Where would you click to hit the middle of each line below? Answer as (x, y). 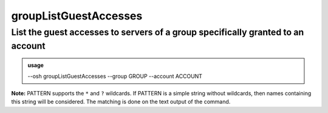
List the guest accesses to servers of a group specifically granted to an (158, 32)
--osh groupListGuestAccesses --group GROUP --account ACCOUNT (115, 77)
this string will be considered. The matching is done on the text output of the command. (121, 102)
